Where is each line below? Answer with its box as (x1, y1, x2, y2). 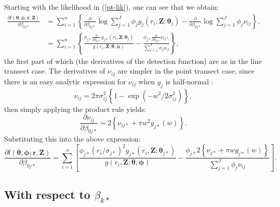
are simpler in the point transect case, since (117, 65, 254, 76)
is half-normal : (165, 76, 213, 86)
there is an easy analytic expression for (4, 76, 126, 86)
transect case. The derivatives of (4, 65, 106, 76)
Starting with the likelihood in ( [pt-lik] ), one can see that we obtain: (4, 2, 219, 12)
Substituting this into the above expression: (4, 133, 141, 144)
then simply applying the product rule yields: (4, 103, 147, 114)
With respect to (4, 186, 90, 202)
